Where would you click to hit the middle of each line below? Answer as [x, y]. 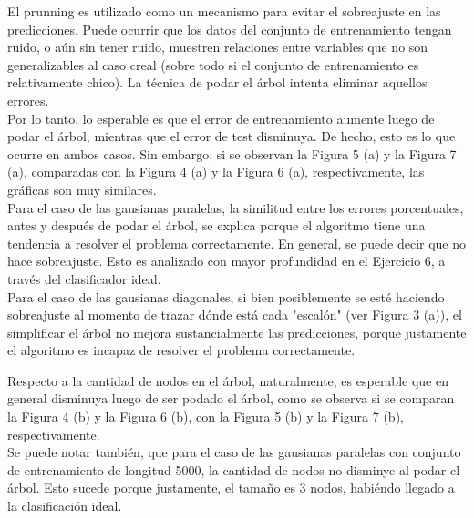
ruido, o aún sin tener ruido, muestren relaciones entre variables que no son [218, 47]
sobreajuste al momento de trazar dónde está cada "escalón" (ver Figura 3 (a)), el [235, 315]
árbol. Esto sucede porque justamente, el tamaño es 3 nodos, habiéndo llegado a [231, 488]
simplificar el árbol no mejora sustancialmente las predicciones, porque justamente [237, 332]
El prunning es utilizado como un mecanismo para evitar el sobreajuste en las [224, 11]
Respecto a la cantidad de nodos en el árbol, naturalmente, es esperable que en [228, 380]
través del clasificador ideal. [84, 278]
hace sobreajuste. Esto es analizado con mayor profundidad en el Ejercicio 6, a [227, 261]
